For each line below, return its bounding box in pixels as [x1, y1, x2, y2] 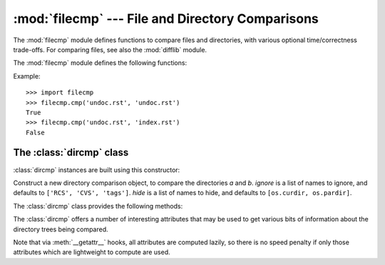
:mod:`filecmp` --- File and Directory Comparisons [13, 11, 319, 26]
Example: [13, 71, 41, 80]
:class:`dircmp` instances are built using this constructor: [13, 165, 180, 174]
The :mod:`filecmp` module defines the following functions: [13, 59, 188, 67]
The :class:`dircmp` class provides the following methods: [13, 201, 183, 210]
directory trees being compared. [13, 225, 108, 234]
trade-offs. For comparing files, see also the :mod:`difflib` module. [13, 45, 207, 54]
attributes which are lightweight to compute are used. [13, 248, 170, 256]
